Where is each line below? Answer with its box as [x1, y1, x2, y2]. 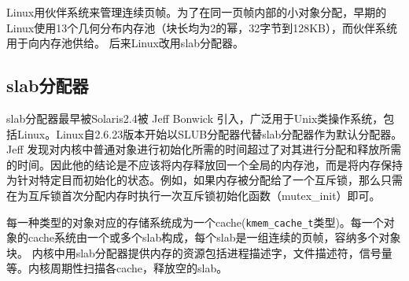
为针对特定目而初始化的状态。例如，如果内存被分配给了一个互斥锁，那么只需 [6, 172, 403, 188]
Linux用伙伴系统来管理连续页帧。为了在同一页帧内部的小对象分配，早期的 [6, 4, 387, 20]
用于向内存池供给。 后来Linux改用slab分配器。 [6, 35, 245, 51]
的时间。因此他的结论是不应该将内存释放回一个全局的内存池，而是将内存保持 [6, 156, 403, 172]
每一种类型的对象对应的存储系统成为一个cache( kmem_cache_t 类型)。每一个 [6, 213, 384, 230]
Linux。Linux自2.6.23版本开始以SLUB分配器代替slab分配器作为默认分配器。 [17, 125, 403, 142]
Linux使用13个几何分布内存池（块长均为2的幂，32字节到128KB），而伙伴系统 [6, 19, 398, 35]
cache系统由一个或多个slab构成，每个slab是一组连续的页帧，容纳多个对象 [28, 229, 401, 246]
